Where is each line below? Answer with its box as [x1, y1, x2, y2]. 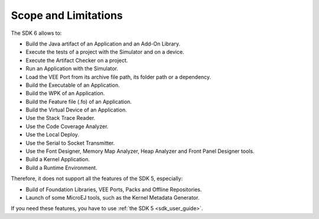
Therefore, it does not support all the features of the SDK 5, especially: [11, 175, 183, 182]
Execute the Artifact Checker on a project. [25, 57, 128, 64]
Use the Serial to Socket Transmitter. [25, 139, 115, 146]
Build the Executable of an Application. [25, 81, 121, 89]
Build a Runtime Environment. [25, 164, 97, 171]
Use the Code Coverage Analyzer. [25, 123, 109, 130]
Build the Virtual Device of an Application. [25, 106, 127, 113]
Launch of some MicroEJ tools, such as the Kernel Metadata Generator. [25, 194, 200, 201]
